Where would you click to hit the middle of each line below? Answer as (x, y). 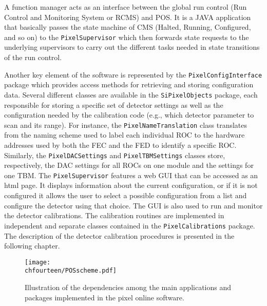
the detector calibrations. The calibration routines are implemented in (114, 215)
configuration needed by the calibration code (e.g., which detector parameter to (129, 115)
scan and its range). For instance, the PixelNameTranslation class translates (126, 125)
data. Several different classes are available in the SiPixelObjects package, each (131, 94)
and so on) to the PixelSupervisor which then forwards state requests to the (127, 37)
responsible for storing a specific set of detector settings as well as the (114, 104)
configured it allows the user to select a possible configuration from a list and (126, 195)
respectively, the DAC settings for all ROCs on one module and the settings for (129, 165)
